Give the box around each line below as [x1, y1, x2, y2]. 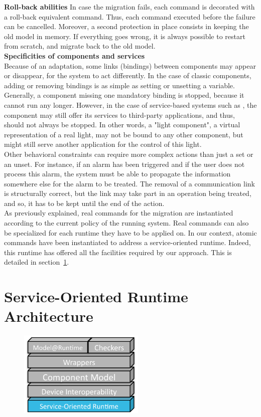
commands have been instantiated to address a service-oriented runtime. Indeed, [4, 237, 251, 248]
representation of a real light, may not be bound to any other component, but [4, 129, 243, 139]
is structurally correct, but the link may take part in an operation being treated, [4, 188, 251, 198]
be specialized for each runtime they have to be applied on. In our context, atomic [4, 227, 257, 238]
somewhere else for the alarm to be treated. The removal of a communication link [4, 178, 255, 188]
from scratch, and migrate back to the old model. [4, 41, 156, 51]
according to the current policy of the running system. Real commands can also [4, 218, 249, 228]
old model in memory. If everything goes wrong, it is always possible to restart [4, 31, 245, 41]
